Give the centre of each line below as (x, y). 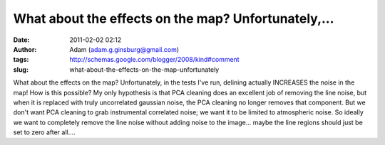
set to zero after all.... (45, 132)
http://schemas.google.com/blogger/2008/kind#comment (154, 60)
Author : (25, 49)
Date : (21, 40)
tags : (21, 60)
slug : (21, 69)
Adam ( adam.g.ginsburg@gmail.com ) (124, 49)
